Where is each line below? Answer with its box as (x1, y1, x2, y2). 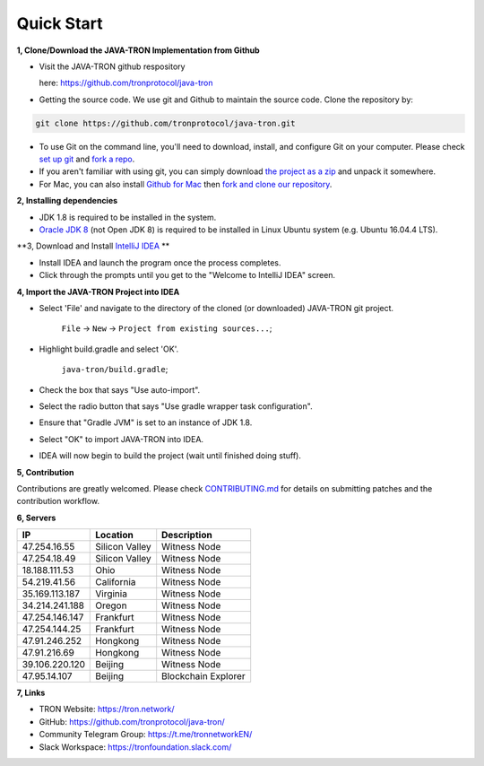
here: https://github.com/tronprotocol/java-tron (39, 77, 213, 89)
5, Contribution (16, 466, 75, 477)
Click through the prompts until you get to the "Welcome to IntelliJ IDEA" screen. (39, 270, 336, 281)
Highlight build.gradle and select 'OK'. (39, 344, 179, 354)
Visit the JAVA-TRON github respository (39, 61, 186, 72)
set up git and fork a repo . (39, 153, 135, 165)
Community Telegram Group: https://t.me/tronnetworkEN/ (39, 729, 253, 740)
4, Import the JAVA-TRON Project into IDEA (16, 286, 180, 297)
